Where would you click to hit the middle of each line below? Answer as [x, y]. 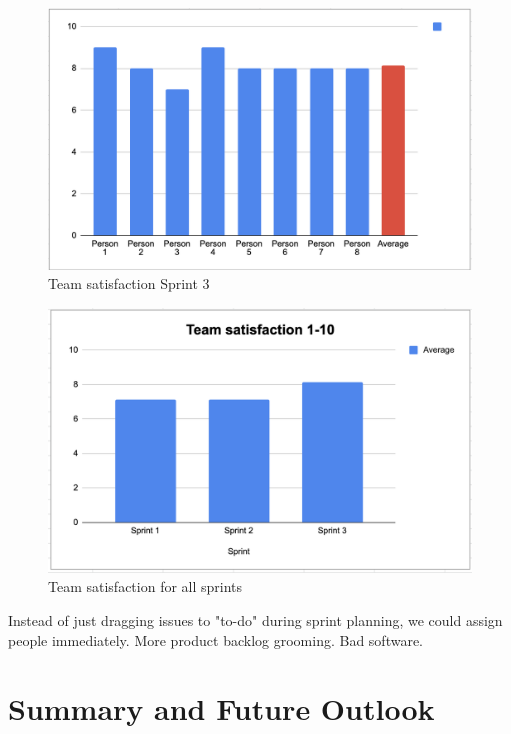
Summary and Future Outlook [221, 708]
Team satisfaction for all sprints [145, 586]
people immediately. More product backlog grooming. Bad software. [216, 639]
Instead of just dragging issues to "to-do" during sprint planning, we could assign [255, 620]
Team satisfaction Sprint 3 [129, 283]
